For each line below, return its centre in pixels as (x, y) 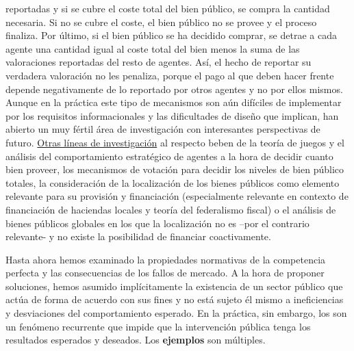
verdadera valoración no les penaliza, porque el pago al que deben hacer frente (170, 75)
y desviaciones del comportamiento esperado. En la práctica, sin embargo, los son (176, 313)
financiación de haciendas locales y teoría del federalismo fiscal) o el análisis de (171, 209)
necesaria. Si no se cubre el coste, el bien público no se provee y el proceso (161, 22)
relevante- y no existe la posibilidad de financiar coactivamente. (138, 236)
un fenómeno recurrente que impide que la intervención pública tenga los (158, 326)
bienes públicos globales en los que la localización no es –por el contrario (157, 223)
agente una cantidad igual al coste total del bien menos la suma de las (153, 48)
